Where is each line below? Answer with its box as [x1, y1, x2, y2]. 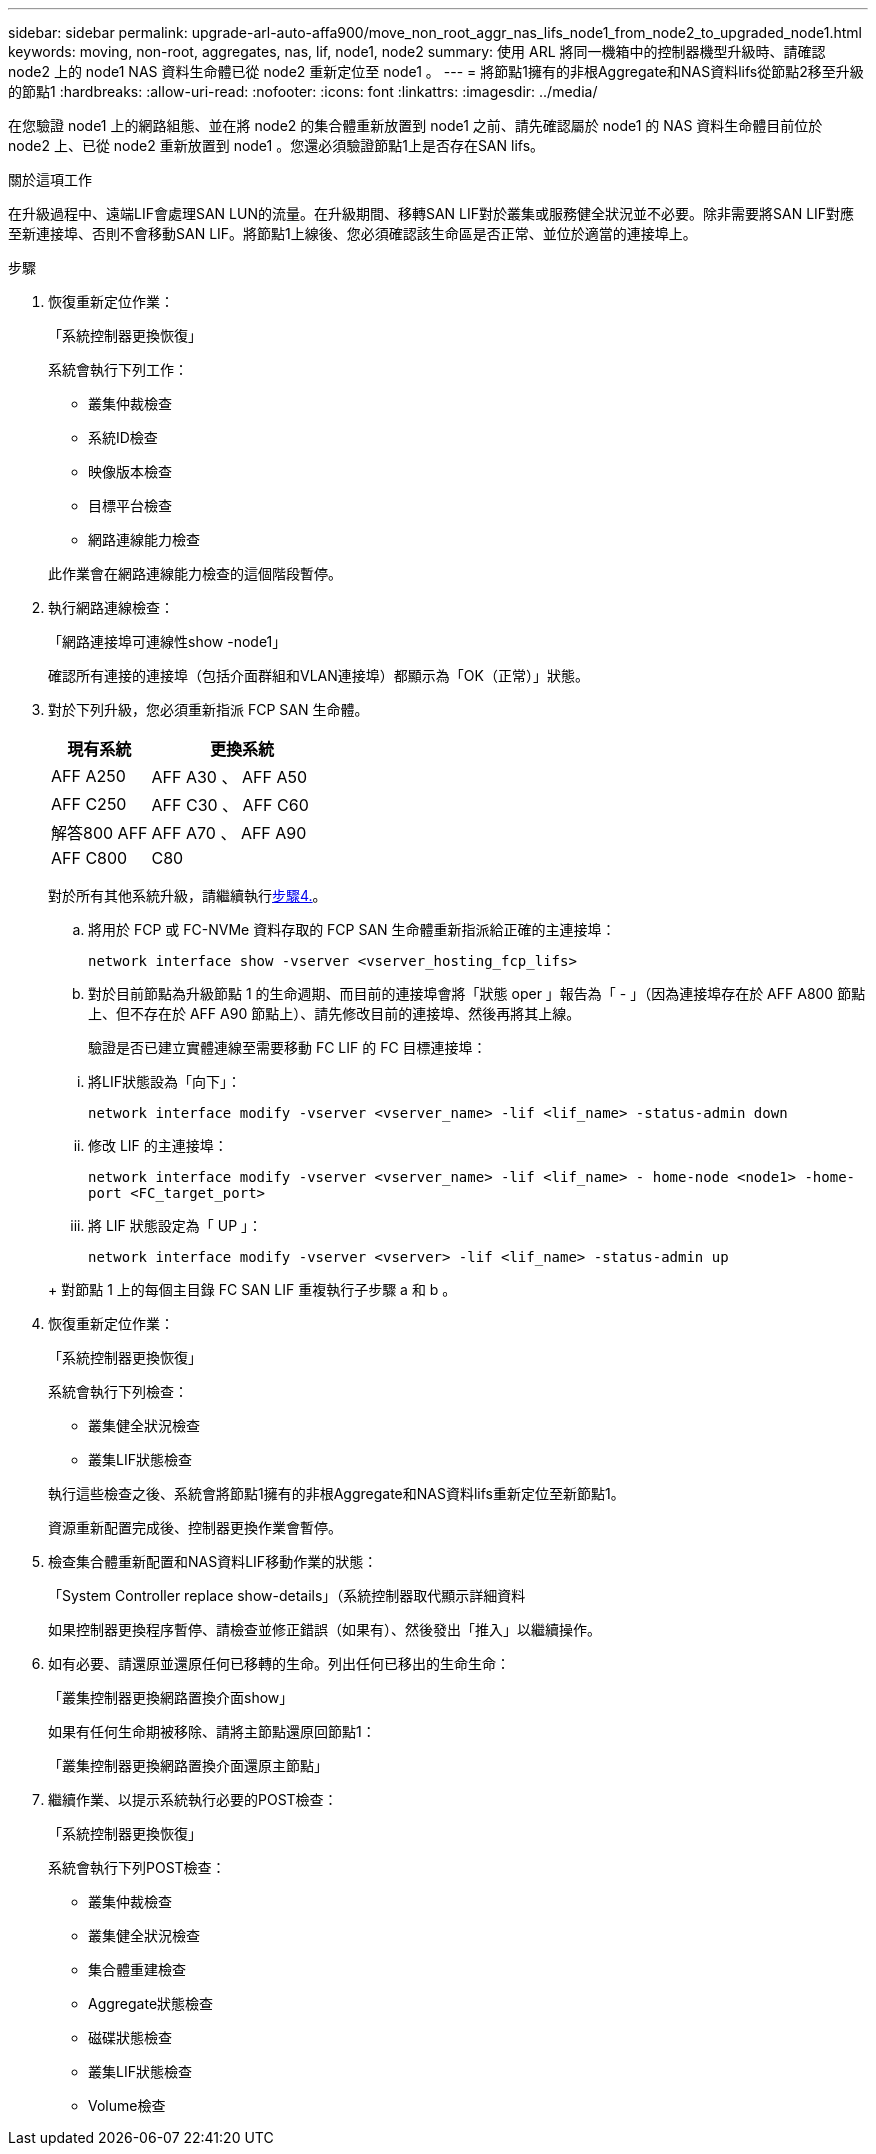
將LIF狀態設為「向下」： [88, 1073, 241, 1090]
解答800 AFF [51, 823, 148, 843]
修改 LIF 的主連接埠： [88, 1137, 228, 1154]
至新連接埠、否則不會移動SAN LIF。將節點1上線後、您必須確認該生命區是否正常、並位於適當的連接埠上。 [8, 225, 697, 242]
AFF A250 [51, 766, 126, 786]
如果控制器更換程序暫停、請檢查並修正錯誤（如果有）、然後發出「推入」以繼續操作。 [48, 1621, 601, 1638]
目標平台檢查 [88, 497, 172, 514]
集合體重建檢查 [88, 1961, 186, 1978]
